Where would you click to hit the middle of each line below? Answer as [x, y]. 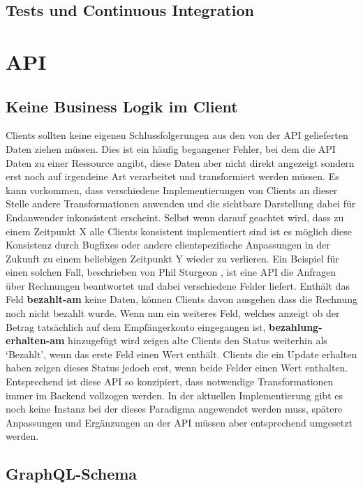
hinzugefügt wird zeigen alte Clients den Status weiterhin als [198, 340]
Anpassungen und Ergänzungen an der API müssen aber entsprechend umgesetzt [179, 422]
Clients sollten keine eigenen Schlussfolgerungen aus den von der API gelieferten [177, 135]
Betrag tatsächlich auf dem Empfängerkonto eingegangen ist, [136, 326]
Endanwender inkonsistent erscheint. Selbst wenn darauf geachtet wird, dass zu [175, 217]
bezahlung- [296, 326]
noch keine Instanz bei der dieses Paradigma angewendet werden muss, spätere [174, 409]
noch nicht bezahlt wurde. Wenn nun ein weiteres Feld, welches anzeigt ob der [173, 313]
